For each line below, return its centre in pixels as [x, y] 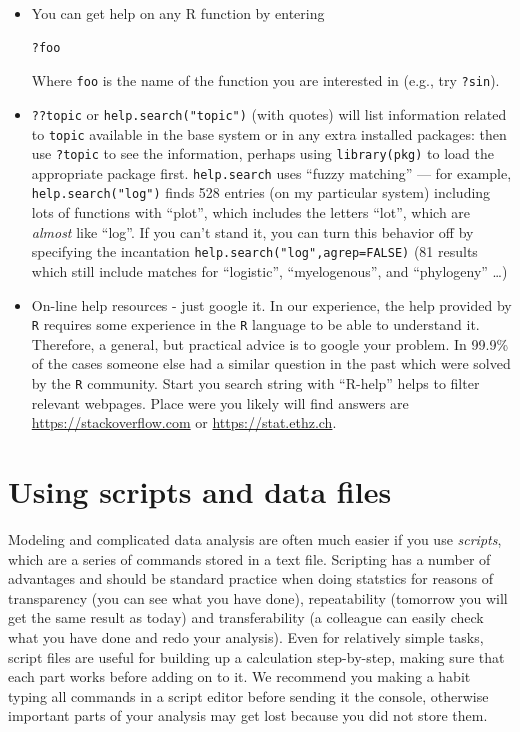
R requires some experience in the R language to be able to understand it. [255, 324]
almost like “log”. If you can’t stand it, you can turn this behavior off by [252, 231]
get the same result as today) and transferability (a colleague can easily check [246, 617]
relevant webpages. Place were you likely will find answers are [220, 402]
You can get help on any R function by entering [178, 13]
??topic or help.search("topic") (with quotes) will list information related [269, 113]
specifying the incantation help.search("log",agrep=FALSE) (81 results [254, 251]
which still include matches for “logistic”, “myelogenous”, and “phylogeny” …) [269, 270]
